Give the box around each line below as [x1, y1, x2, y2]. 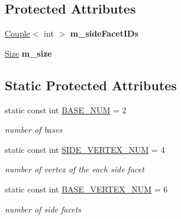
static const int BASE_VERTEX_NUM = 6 [5, 182, 168, 195]
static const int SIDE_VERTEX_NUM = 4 [5, 143, 165, 155]
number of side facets [5, 202, 82, 215]
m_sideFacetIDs [70, 27, 138, 40]
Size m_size [5, 47, 52, 59]
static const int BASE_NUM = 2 [5, 103, 127, 116]
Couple [5, 27, 30, 40]
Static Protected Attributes [5, 76, 177, 94]
